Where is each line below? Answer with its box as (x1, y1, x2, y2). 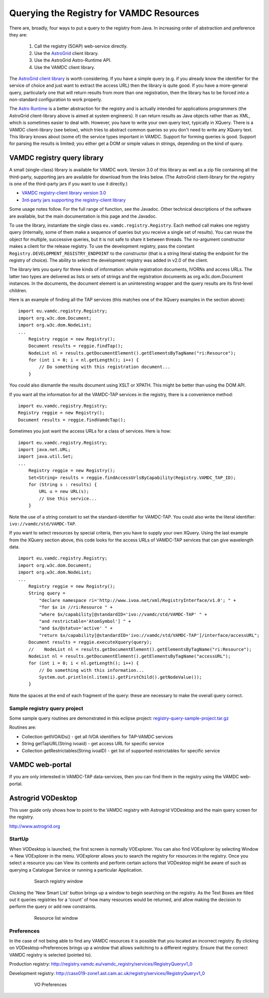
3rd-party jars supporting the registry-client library (21, 197, 126, 203)
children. (9, 287, 27, 293)
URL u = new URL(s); (39, 489, 89, 495)
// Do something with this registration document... (39, 364, 170, 370)
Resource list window (34, 915, 78, 921)
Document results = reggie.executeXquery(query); (28, 639, 152, 645)
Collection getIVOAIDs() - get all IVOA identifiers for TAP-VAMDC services (21, 733, 173, 739)
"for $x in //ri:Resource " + (39, 604, 113, 610)
